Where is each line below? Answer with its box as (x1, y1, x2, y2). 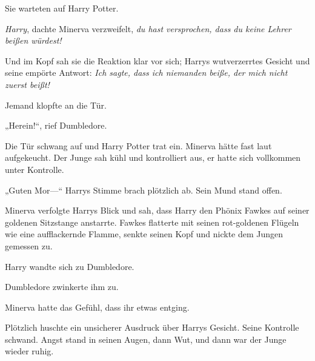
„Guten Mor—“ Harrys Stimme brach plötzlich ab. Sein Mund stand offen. (5, 183, 282, 196)
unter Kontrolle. (5, 163, 64, 175)
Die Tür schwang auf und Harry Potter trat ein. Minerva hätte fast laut (5, 139, 272, 152)
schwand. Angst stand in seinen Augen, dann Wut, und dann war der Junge (5, 332, 287, 345)
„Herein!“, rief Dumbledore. (5, 119, 107, 132)
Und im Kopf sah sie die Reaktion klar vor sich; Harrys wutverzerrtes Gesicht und (5, 54, 310, 67)
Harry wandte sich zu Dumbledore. (5, 260, 134, 272)
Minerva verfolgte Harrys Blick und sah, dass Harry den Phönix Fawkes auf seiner (5, 204, 310, 217)
